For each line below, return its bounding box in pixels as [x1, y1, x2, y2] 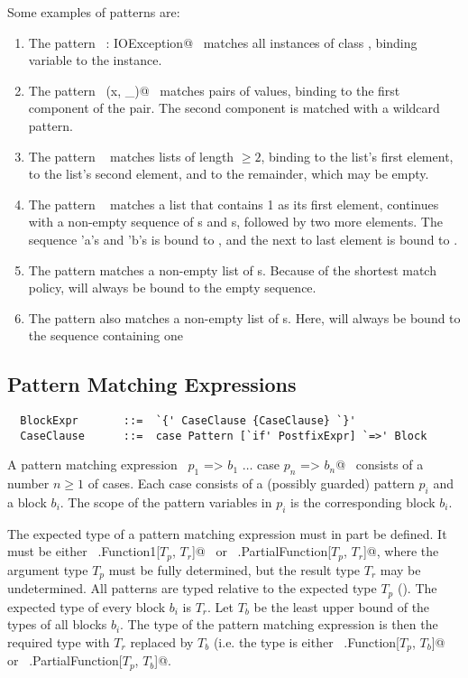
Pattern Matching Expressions [7, 370, 297, 398]
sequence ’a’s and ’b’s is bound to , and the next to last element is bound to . [28, 229, 458, 248]
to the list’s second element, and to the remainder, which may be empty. [28, 164, 429, 183]
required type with [7, 632, 110, 651]
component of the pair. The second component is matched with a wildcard [28, 98, 440, 117]
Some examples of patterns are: [7, 3, 180, 21]
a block [7, 493, 47, 512]
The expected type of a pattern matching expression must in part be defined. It [7, 524, 447, 543]
